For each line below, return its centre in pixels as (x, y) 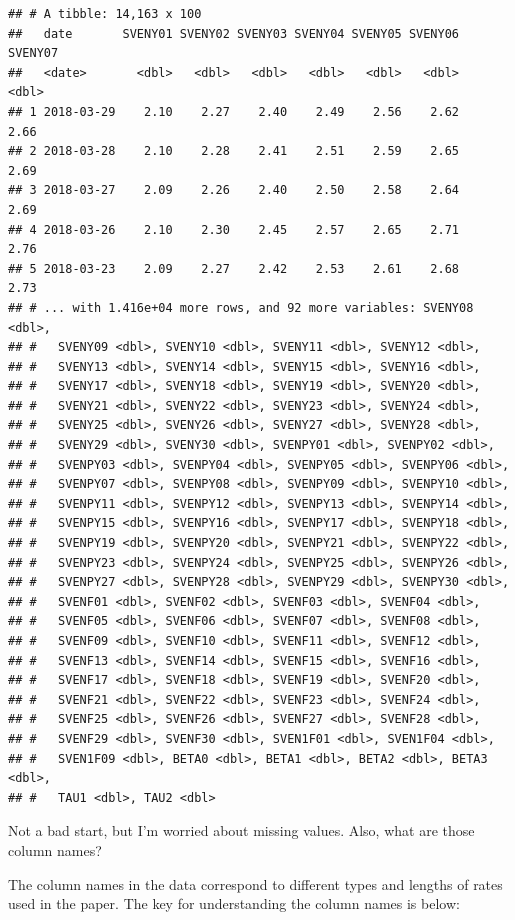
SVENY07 (33, 53)
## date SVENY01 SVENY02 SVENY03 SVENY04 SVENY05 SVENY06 (234, 33)
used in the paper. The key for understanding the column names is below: (234, 903)
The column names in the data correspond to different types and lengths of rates (255, 883)
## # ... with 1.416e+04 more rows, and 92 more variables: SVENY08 (241, 307)
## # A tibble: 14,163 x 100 (105, 14)
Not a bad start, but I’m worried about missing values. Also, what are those (241, 830)
